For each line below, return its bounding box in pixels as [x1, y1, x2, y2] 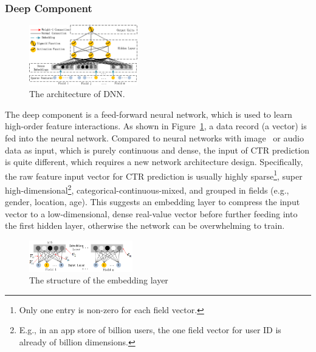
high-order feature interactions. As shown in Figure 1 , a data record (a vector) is [5, 120, 307, 132]
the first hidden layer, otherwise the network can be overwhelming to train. [5, 219, 285, 232]
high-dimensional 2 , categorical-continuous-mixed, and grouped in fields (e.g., [5, 181, 289, 196]
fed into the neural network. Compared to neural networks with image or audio [5, 131, 304, 144]
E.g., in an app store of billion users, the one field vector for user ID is [19, 323, 281, 336]
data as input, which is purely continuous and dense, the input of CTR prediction [5, 143, 310, 156]
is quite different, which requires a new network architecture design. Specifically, [5, 155, 303, 168]
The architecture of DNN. [29, 87, 125, 100]
